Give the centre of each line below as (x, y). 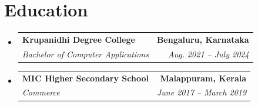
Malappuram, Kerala (203, 78)
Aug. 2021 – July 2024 (209, 54)
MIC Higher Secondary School (85, 78)
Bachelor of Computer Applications (85, 54)
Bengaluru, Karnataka (203, 39)
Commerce (41, 92)
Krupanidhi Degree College (78, 39)
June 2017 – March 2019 (202, 92)
